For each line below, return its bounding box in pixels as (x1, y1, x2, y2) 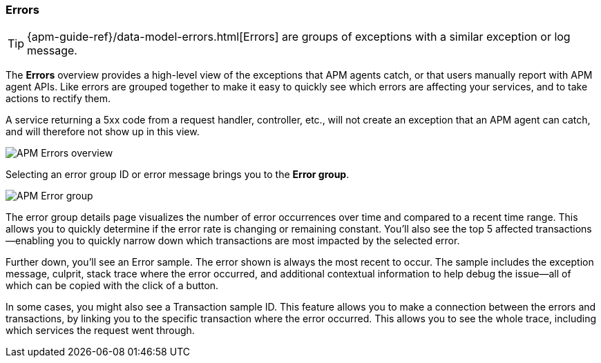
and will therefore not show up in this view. (6, 126, 200, 138)
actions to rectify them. (6, 92, 111, 105)
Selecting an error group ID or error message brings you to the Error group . (6, 168, 350, 181)
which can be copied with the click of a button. (6, 279, 219, 292)
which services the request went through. (6, 324, 195, 337)
